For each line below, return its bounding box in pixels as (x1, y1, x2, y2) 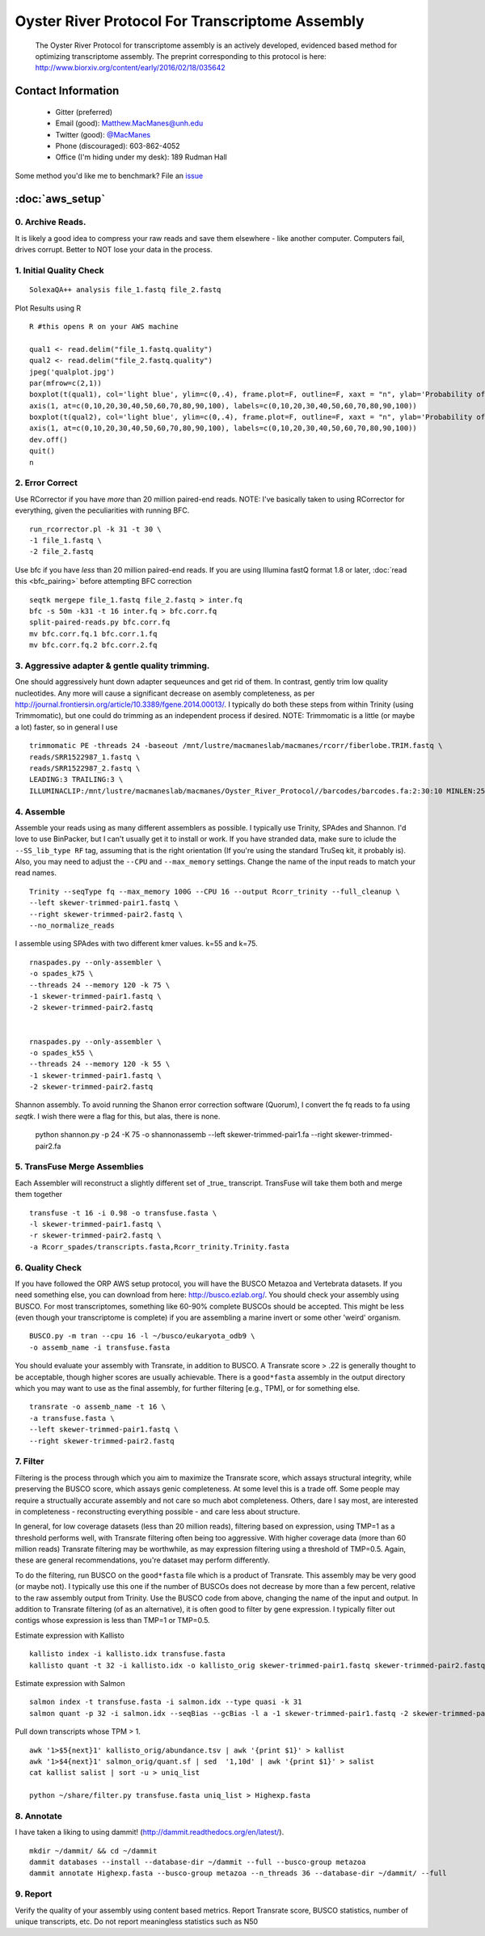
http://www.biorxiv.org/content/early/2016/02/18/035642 (35, 63, 226, 73)
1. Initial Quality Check (15, 265, 104, 276)
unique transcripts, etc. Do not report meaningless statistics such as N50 (15, 1917, 259, 1926)
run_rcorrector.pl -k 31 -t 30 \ (29, 524, 162, 534)
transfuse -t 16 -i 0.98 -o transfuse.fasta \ (29, 1208, 217, 1217)
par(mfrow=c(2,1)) (29, 378, 103, 387)
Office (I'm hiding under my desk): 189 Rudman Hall (55, 152, 228, 162)
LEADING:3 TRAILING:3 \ (29, 775, 124, 784)
